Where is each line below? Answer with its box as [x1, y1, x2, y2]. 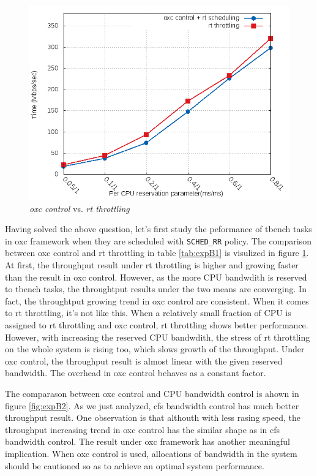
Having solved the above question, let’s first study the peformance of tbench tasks [5, 222, 312, 235]
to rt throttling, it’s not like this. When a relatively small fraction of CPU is [5, 306, 291, 319]
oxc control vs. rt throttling [29, 202, 130, 214]
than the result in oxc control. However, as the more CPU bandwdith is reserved [5, 270, 307, 283]
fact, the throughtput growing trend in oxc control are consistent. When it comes [5, 294, 309, 307]
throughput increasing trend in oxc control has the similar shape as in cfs [5, 423, 280, 436]
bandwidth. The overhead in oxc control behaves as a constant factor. [5, 366, 266, 379]
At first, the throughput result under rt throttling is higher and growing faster [5, 259, 299, 271]
